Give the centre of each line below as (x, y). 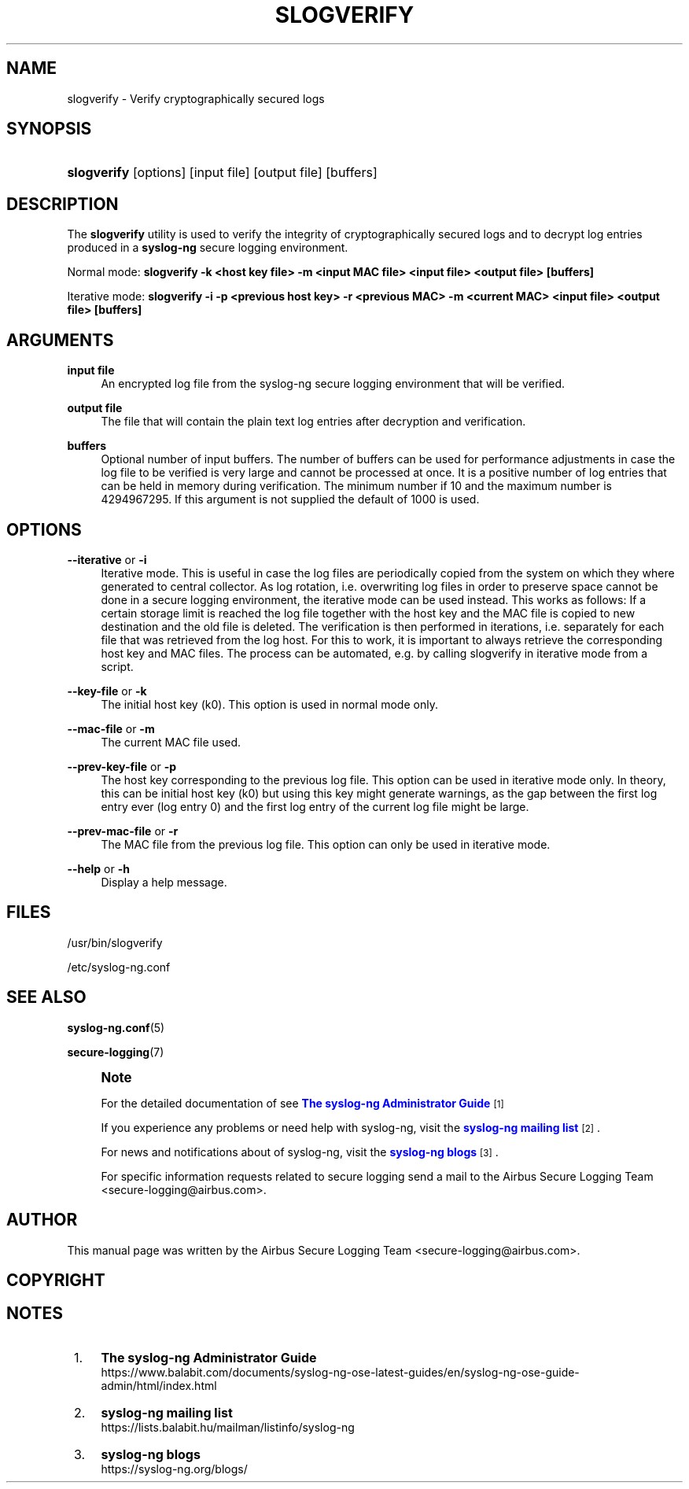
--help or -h (98, 868)
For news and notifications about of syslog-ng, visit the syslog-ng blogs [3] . (300, 1152)
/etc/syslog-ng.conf (119, 967)
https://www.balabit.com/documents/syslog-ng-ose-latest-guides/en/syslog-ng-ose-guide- (340, 1372)
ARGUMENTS (60, 340)
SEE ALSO (46, 997)
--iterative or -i (107, 559)
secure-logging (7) (116, 1052)
